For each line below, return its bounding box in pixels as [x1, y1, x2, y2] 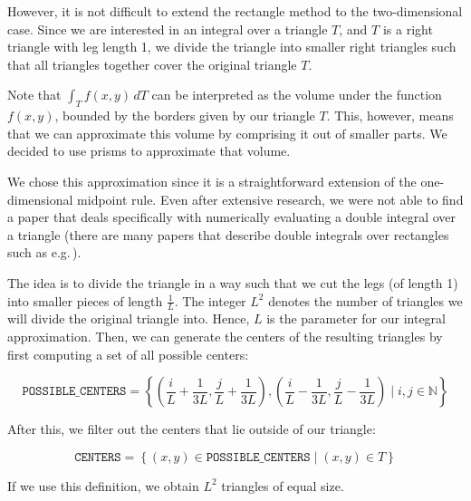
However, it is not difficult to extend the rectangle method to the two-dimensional [7, 2, 463, 20]
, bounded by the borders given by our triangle [54, 106, 315, 125]
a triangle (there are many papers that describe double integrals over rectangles [7, 225, 449, 244]
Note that [7, 85, 62, 104]
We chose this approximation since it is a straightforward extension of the [7, 171, 417, 190]
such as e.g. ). [7, 243, 82, 262]
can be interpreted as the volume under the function [151, 85, 442, 104]
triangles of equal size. [221, 476, 344, 495]
